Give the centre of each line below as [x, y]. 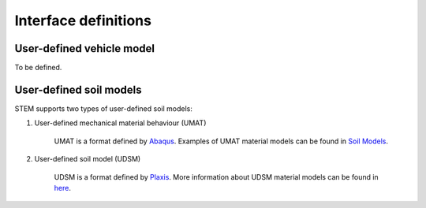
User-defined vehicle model [85, 48]
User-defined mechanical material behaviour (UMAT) [120, 123]
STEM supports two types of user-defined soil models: [103, 108]
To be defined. [38, 68]
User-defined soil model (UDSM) [88, 159]
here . [62, 188]
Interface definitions [83, 20]
